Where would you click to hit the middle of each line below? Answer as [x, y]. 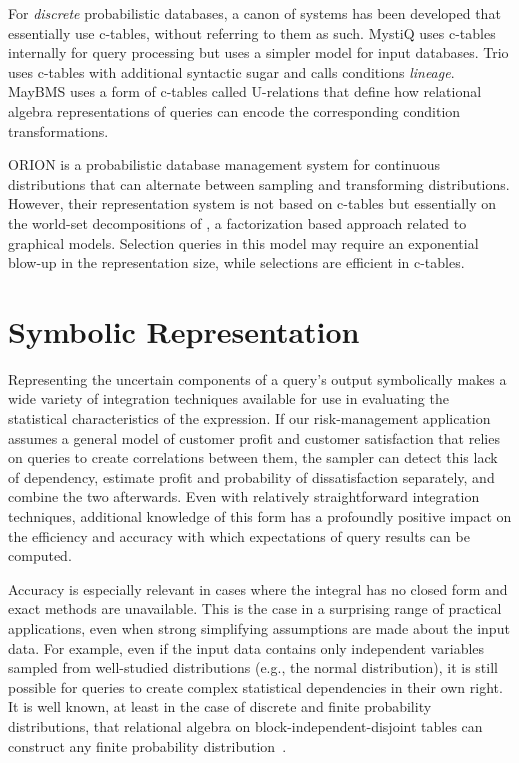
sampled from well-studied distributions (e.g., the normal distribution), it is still [253, 667]
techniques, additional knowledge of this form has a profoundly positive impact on [260, 516]
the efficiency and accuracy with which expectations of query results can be [239, 535]
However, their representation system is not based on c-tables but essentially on [252, 203]
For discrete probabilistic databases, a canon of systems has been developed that [254, 13]
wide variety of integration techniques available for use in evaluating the [228, 398]
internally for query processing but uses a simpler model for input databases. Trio [258, 52]
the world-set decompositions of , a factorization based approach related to [237, 222]
